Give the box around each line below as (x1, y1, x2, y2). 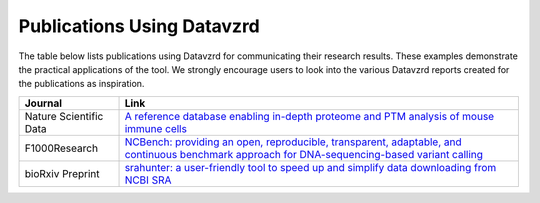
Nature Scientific (24, 109, 104, 123)
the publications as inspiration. (18, 78, 145, 90)
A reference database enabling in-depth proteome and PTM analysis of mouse (124, 109, 495, 123)
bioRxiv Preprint (24, 166, 100, 180)
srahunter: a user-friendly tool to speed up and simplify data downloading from (124, 160, 497, 174)
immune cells (124, 121, 187, 135)
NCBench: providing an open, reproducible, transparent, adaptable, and (124, 135, 462, 149)
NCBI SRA (124, 173, 172, 187)
